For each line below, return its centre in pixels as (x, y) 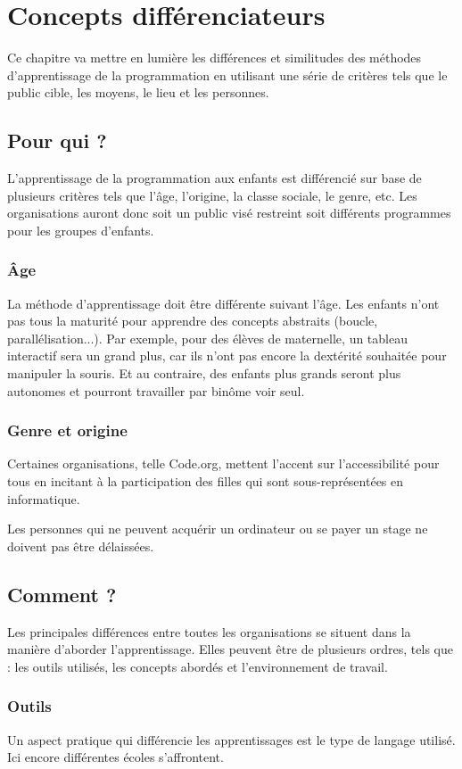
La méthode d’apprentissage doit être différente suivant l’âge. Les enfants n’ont (223, 303)
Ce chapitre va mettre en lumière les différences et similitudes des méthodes (214, 58)
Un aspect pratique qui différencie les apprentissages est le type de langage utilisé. (231, 739)
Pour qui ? (57, 141)
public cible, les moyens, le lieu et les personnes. (138, 92)
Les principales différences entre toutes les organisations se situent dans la (209, 631)
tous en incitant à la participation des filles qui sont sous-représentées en (206, 481)
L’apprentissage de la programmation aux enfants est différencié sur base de (214, 178)
